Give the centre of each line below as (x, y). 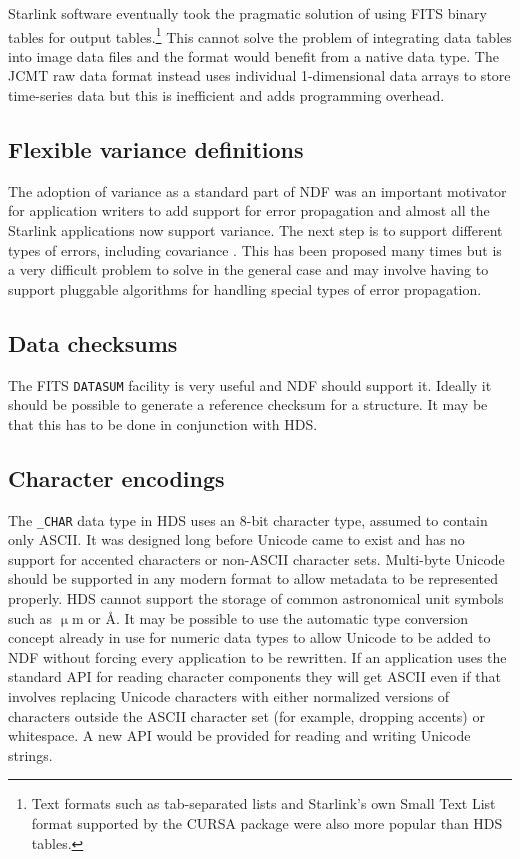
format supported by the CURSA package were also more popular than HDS (267, 823)
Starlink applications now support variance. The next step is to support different (255, 230)
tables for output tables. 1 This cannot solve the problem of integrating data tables (260, 35)
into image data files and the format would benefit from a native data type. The (253, 55)
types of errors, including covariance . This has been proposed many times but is (255, 249)
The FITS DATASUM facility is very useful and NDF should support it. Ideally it (250, 384)
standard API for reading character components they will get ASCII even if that (254, 676)
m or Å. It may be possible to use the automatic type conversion (270, 617)
